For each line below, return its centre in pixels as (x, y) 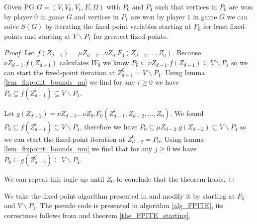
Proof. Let (19, 53)
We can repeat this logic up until (54, 178)
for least (215, 26)
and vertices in (96, 16)
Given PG (19, 6)
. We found (187, 113)
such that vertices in (186, 6)
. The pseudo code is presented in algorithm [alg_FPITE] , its (129, 205)
